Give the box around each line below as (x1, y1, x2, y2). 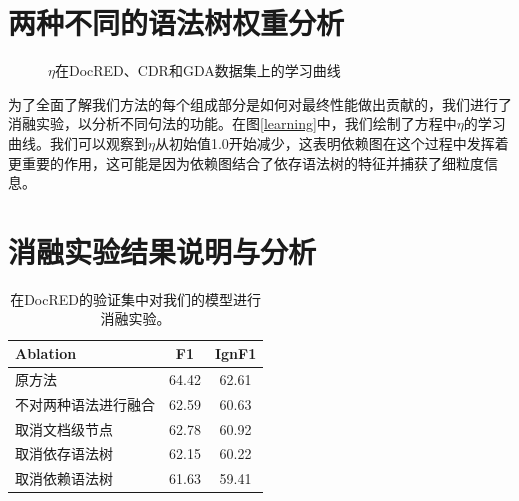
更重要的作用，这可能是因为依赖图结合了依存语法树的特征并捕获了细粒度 (8, 152, 484, 173)
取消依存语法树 (15, 443, 113, 464)
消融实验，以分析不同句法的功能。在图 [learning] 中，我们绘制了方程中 (8, 113, 457, 134)
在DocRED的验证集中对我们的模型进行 (10, 288, 262, 309)
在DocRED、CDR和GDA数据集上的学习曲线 (54, 60, 341, 81)
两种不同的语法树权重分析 (8, 2, 345, 43)
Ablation (15, 343, 77, 363)
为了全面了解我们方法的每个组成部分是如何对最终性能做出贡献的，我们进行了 (8, 93, 512, 114)
